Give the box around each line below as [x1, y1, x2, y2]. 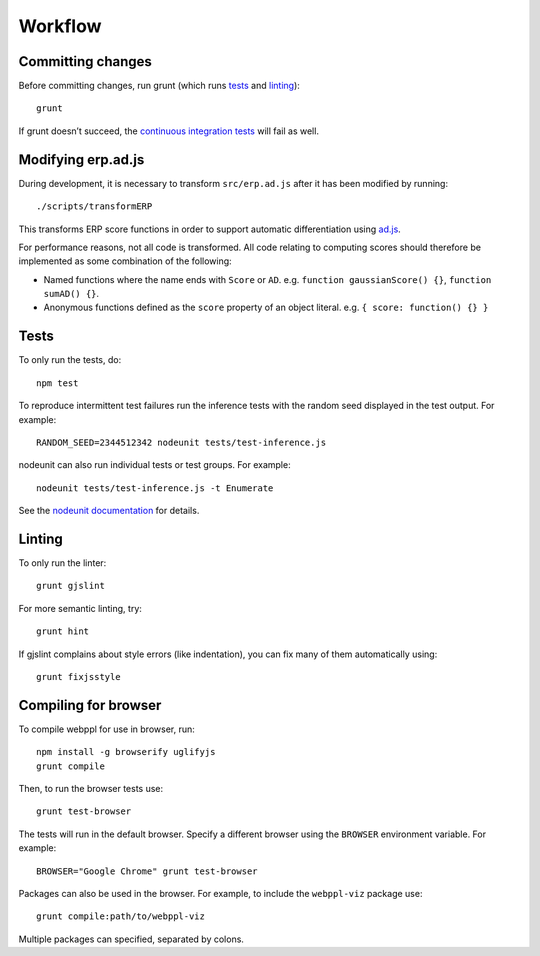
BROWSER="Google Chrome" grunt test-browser [36, 865, 259, 877]
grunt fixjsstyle [36, 671, 121, 682]
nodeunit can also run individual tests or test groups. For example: [18, 459, 291, 471]
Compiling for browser [18, 696, 162, 714]
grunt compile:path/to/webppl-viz [36, 911, 205, 922]
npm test [36, 377, 79, 389]
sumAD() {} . [43, 288, 100, 300]
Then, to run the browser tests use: [18, 783, 164, 795]
